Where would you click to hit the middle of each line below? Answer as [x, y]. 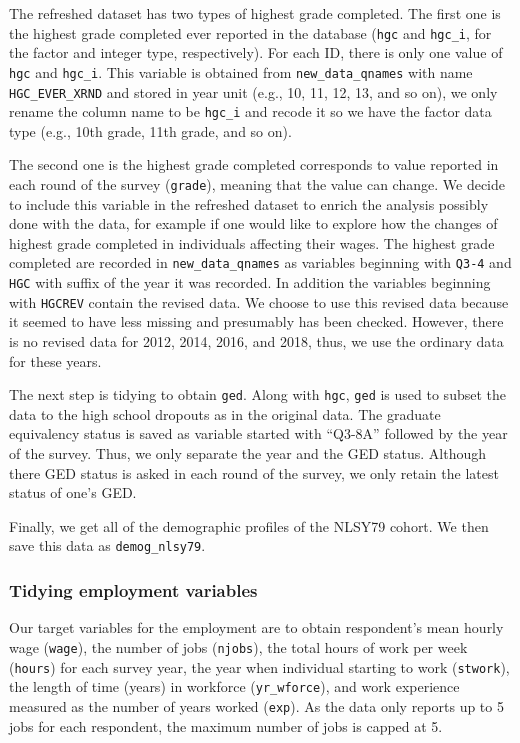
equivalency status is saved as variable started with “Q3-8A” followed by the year [258, 433]
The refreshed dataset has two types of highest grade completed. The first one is [255, 13]
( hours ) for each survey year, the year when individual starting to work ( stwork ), [259, 666]
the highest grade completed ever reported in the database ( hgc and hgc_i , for [250, 32]
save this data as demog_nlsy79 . [107, 545]
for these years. [55, 360]
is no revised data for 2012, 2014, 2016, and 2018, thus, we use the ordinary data [256, 341]
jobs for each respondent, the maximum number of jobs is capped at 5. [226, 725]
